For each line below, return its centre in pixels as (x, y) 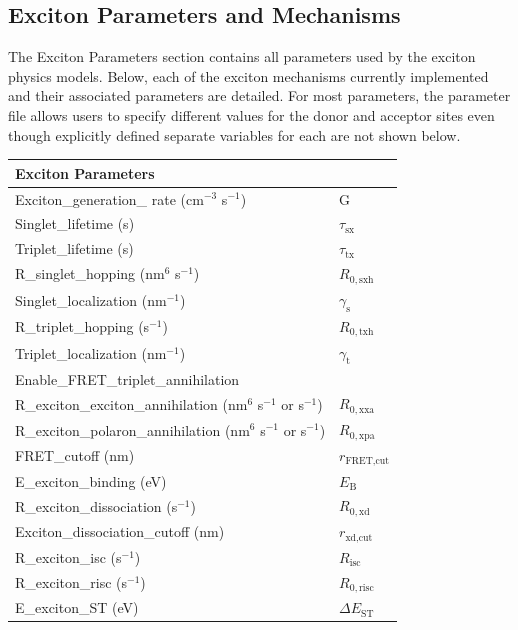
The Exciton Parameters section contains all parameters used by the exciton (242, 56)
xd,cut (359, 537)
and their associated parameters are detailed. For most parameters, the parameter (259, 95)
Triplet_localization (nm (91, 352)
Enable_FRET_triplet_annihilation (127, 378)
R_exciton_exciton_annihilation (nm (131, 403)
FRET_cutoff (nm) (75, 455)
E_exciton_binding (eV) (91, 480)
